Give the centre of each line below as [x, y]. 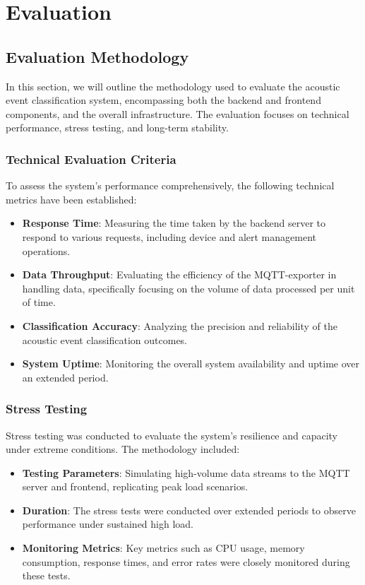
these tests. [46, 575]
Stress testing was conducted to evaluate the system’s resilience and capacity [172, 435]
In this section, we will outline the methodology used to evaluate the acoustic [173, 86]
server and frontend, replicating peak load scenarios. [135, 486]
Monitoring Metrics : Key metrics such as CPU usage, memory [163, 548]
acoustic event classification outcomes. [105, 339]
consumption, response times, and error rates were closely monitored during [186, 561]
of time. [39, 302]
